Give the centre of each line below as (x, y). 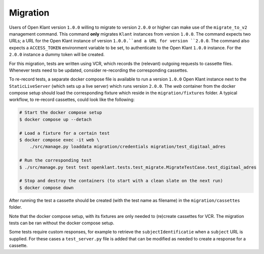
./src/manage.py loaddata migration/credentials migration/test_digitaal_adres (128, 147)
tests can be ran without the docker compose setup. (62, 223)
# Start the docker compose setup (61, 113)
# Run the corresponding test (55, 160)
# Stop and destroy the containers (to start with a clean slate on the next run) (121, 181)
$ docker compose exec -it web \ (59, 140)
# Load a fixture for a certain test (65, 133)
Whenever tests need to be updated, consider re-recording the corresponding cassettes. (99, 70)
